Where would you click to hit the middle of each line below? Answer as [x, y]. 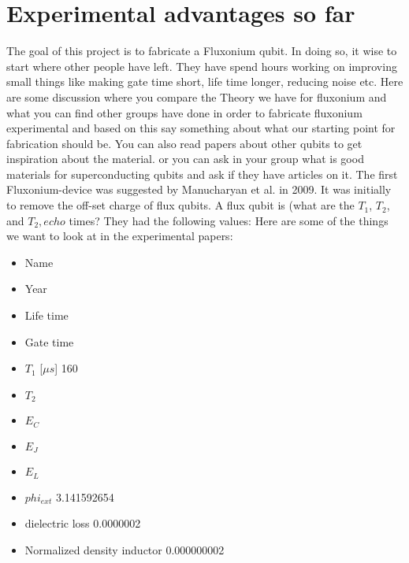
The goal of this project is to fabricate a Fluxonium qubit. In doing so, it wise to [202, 51]
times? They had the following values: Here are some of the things [229, 220]
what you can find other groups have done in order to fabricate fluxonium [184, 112]
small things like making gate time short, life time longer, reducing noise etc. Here [205, 81]
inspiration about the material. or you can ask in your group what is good [185, 159]
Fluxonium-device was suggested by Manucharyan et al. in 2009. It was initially [199, 189]
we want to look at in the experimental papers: [120, 236]
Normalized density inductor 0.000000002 [125, 549]
